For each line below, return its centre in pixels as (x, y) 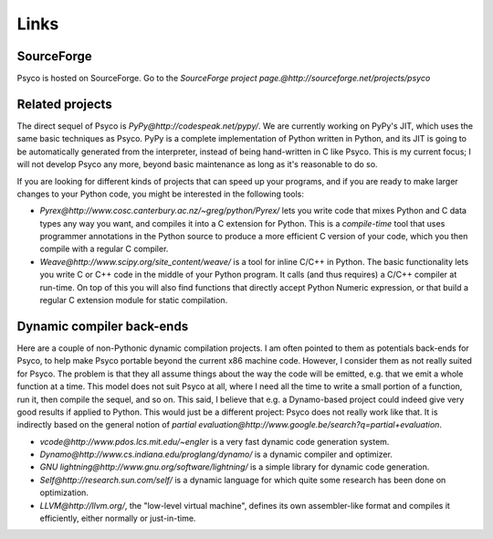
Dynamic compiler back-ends (103, 326)
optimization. (64, 492)
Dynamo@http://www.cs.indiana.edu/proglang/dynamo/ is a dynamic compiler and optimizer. (216, 454)
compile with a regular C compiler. (104, 249)
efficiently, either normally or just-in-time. (118, 518)
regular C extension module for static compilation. (134, 301)
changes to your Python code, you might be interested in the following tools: (161, 194)
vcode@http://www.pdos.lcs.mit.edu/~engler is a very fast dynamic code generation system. (215, 441)
